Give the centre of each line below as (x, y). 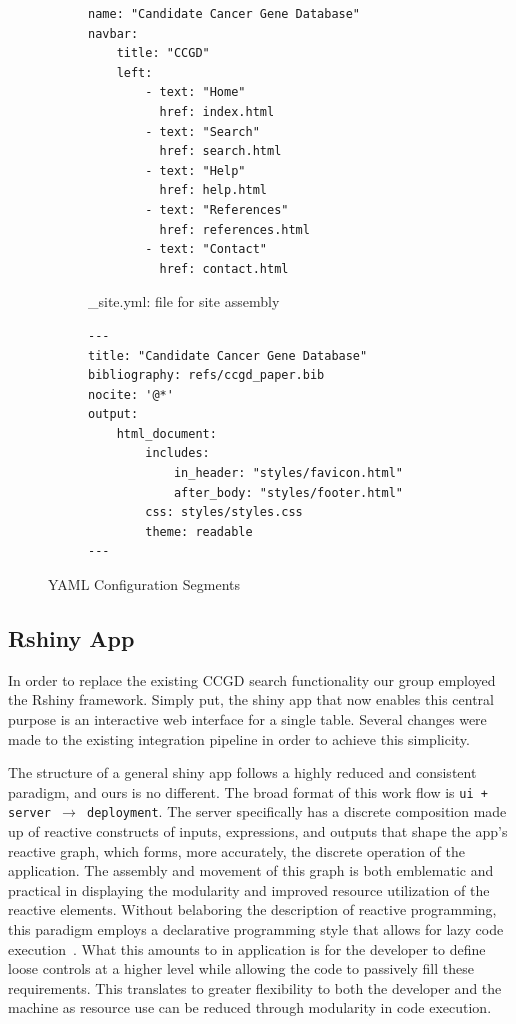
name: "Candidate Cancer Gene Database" (224, 14)
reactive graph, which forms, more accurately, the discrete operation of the (236, 850)
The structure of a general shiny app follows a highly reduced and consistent (242, 772)
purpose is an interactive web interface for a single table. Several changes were (247, 719)
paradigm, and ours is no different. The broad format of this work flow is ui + (248, 791)
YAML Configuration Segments (144, 584)
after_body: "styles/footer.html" (288, 492)
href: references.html (234, 229)
